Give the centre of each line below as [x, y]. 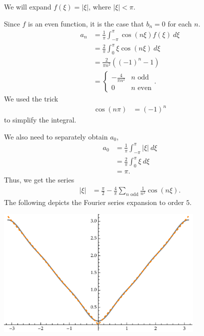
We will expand [28, 6]
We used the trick [31, 98]
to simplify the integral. [40, 120]
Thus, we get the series [39, 179]
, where [100, 6]
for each [180, 23]
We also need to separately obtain [56, 136]
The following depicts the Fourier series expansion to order [94, 202]
